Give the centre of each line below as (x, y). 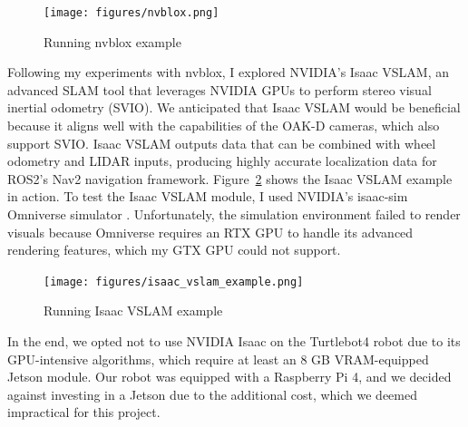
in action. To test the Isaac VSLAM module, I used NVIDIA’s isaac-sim (208, 196)
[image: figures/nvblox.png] (132, 13)
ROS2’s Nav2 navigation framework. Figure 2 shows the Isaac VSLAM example (230, 178)
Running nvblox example (112, 41)
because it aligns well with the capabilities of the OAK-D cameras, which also (224, 126)
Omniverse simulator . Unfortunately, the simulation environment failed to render (234, 214)
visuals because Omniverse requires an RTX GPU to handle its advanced (210, 232)
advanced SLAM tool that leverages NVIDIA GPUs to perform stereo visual (219, 89)
